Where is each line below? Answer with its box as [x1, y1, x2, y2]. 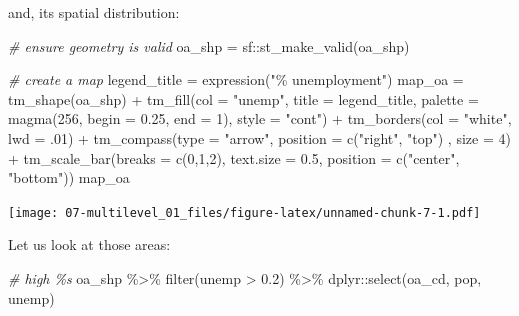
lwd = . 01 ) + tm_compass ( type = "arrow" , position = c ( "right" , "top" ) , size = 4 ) [8, 127, 511, 148]
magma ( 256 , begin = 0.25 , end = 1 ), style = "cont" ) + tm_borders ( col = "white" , [8, 108, 512, 129]
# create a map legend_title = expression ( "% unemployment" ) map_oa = [8, 69, 464, 90]
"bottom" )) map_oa [8, 167, 130, 188]
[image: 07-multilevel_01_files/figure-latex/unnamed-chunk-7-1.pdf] [8, 205, 481, 220]
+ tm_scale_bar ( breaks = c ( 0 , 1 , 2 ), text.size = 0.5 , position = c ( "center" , [8, 147, 460, 168]
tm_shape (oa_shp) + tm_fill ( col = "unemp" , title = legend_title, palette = [8, 88, 479, 109]
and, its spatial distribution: [8, 2, 180, 22]
